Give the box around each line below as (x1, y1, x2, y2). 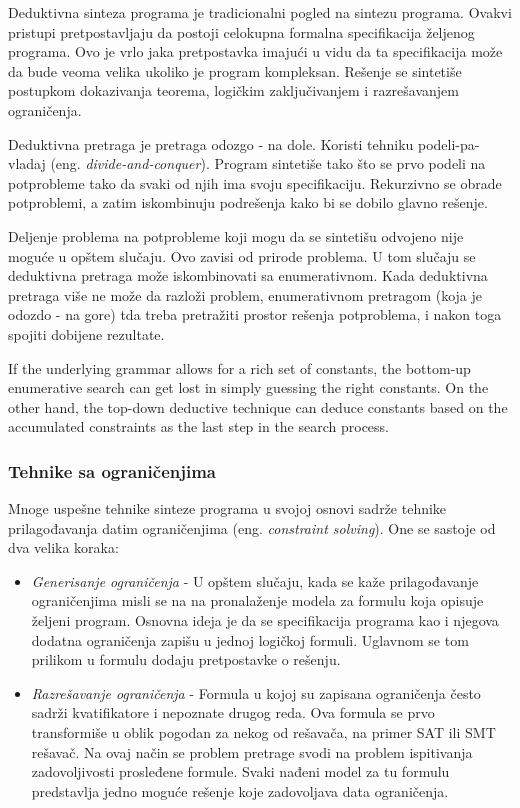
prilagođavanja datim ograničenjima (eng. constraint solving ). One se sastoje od (8, 517, 496, 538)
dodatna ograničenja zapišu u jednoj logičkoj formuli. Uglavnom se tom (31, 629, 469, 650)
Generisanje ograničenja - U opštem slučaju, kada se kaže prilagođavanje (31, 570, 479, 591)
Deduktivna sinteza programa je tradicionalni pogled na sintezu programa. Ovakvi (8, 2, 512, 22)
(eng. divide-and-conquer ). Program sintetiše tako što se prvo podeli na (50, 153, 486, 174)
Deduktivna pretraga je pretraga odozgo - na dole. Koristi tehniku (8, 133, 414, 154)
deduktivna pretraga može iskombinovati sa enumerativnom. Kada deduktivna (8, 265, 488, 286)
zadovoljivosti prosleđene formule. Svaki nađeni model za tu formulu (31, 761, 450, 782)
